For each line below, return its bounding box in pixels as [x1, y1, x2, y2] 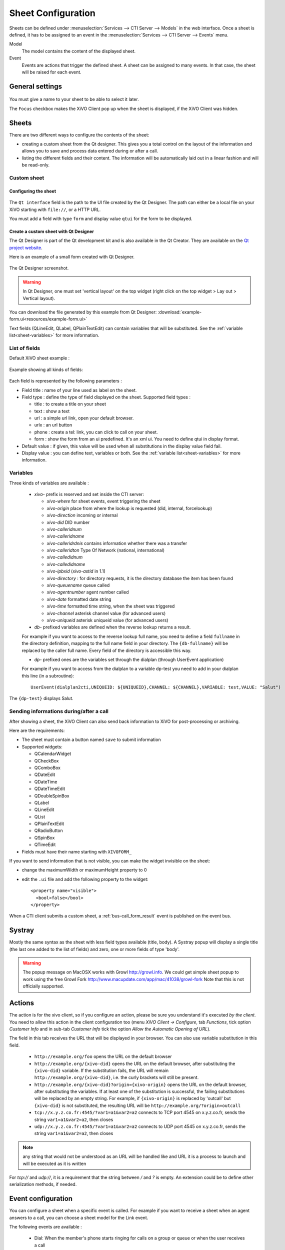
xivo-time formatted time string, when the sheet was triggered [46, 603, 175, 609]
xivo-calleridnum [46, 526, 82, 532]
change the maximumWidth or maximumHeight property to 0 [21, 867, 147, 873]
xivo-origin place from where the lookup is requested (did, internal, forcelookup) [46, 505, 212, 511]
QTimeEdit [34, 841, 56, 847]
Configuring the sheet [9, 188, 56, 194]
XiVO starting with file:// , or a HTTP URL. [9, 206, 101, 212]
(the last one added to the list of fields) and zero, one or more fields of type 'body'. [9, 946, 180, 952]
